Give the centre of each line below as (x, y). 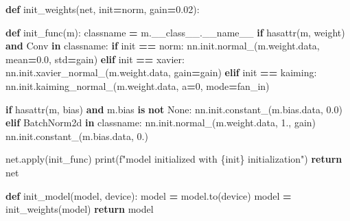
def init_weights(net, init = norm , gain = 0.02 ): (103, 9)
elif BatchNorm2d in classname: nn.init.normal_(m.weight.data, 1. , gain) (161, 123)
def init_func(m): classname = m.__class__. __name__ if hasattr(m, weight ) (175, 32)
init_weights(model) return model (80, 209)
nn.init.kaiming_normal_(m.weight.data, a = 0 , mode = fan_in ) (138, 85)
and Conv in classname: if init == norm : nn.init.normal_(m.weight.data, (163, 46)
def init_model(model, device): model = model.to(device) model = (149, 195)
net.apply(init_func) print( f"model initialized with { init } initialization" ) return (174, 159)
